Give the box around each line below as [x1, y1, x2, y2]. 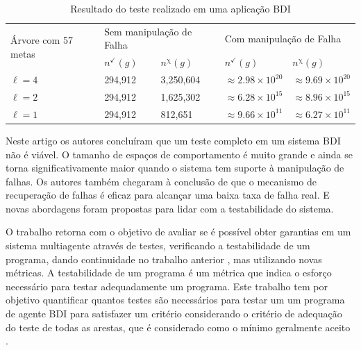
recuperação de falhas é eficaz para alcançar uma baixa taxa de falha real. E [6, 187, 330, 202]
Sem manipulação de [104, 24, 192, 38]
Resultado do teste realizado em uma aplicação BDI [70, 1, 291, 15]
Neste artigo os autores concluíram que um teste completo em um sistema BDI [6, 133, 341, 147]
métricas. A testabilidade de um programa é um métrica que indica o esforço [6, 265, 332, 280]
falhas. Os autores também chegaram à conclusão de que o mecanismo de [6, 174, 317, 188]
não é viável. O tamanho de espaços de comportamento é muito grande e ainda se [6, 147, 353, 161]
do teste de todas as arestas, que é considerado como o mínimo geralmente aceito [6, 319, 351, 334]
